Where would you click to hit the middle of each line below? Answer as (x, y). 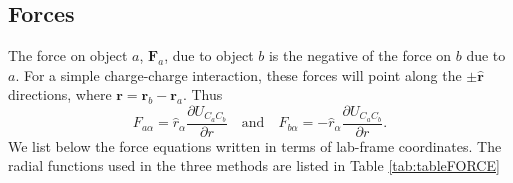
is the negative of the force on (360, 55)
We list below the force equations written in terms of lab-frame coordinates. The (255, 145)
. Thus (202, 94)
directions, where (60, 94)
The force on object (68, 55)
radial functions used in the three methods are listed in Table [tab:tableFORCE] (254, 165)
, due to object (209, 55)
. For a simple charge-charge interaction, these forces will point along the (238, 74)
